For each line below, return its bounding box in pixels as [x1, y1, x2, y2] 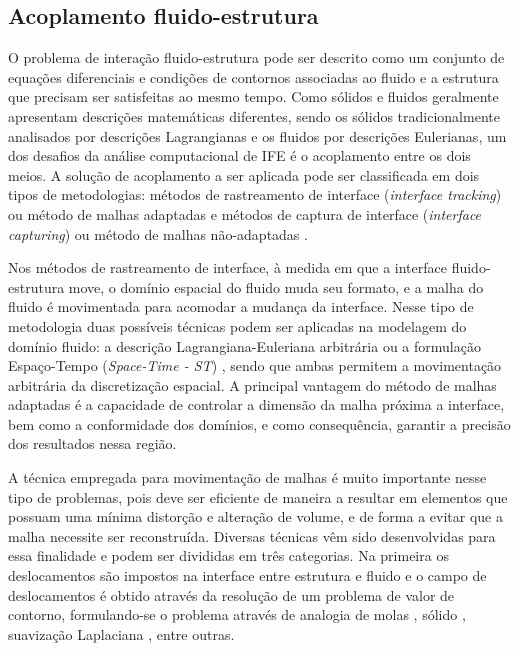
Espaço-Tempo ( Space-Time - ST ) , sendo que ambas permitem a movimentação [8, 355, 502, 376]
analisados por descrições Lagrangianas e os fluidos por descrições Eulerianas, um [8, 125, 507, 146]
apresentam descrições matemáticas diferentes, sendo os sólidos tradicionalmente [8, 105, 500, 126]
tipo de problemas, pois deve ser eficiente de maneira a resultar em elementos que [8, 486, 508, 507]
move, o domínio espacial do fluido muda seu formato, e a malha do [68, 276, 484, 297]
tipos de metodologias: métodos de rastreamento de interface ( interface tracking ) [8, 184, 502, 205]
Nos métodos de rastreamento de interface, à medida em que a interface [8, 257, 447, 278]
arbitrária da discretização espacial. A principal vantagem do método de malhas [8, 374, 497, 395]
